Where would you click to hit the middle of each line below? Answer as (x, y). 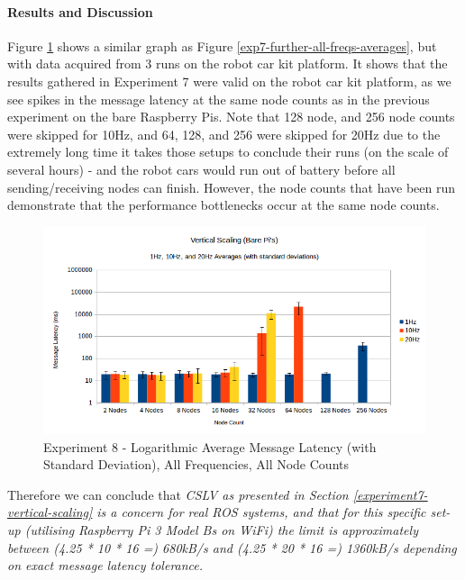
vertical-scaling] (50, 512)
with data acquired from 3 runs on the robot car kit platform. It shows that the (228, 63)
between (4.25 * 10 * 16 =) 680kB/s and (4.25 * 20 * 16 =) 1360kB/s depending (232, 547)
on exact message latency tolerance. (105, 565)
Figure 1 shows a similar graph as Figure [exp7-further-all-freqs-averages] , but (222, 45)
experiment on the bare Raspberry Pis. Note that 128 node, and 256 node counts (231, 117)
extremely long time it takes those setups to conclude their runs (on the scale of (228, 152)
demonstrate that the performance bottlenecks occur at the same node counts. (223, 205)
